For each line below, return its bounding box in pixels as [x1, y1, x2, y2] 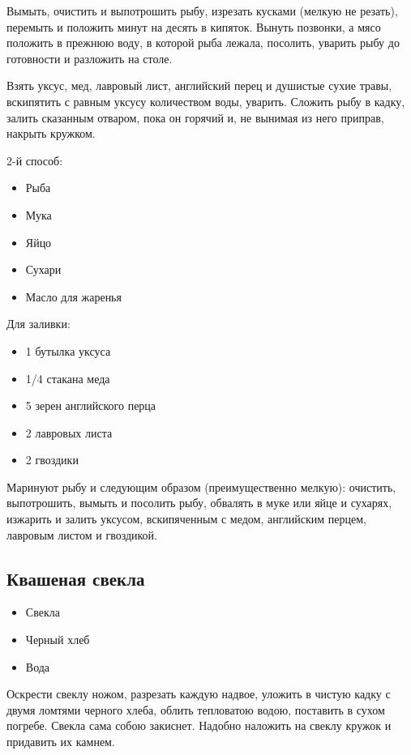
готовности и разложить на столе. [6, 49, 173, 66]
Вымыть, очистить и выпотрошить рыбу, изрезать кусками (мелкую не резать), [6, 2, 398, 19]
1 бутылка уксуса [25, 342, 111, 359]
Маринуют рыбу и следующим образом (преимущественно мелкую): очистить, [6, 478, 396, 495]
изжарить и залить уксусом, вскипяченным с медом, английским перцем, [6, 510, 366, 527]
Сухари [25, 261, 62, 278]
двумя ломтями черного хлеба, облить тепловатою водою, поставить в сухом [6, 701, 385, 718]
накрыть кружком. [6, 125, 96, 142]
